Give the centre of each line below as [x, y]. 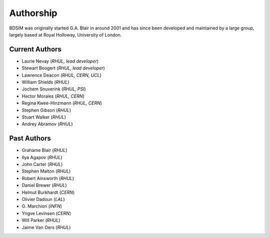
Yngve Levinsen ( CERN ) [46, 213]
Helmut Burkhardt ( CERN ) [48, 192]
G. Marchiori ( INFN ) [42, 206]
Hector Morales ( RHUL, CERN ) [53, 96]
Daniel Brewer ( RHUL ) [44, 185]
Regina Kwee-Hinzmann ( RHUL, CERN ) [62, 103]
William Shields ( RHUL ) [45, 82]
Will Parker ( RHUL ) [41, 220]
